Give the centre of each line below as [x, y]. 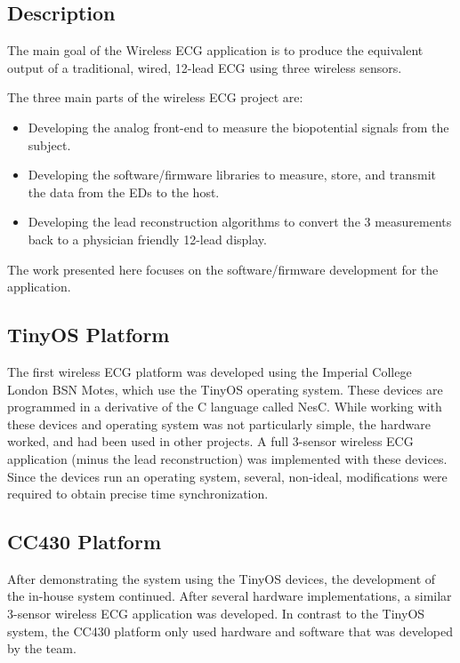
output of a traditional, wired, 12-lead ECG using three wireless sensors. [205, 67]
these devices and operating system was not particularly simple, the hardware [219, 423]
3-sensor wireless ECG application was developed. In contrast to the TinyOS [216, 614]
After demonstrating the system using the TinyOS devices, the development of [222, 578]
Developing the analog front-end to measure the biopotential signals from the [238, 127]
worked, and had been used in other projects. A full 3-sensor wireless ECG [210, 441]
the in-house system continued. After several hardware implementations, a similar [230, 596]
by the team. [42, 648]
